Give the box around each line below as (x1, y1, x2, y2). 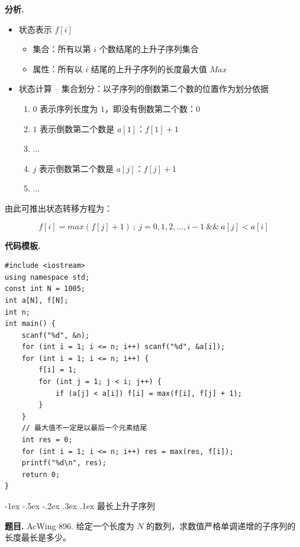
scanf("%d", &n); (21, 331, 90, 340)
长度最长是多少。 (5, 531, 71, 543)
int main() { (5, 319, 56, 328)
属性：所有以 (33, 62, 83, 75)
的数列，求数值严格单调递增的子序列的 (146, 519, 296, 532)
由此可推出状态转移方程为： (5, 201, 112, 214)
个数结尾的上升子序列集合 (99, 43, 199, 55)
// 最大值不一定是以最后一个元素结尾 (21, 424, 147, 433)
